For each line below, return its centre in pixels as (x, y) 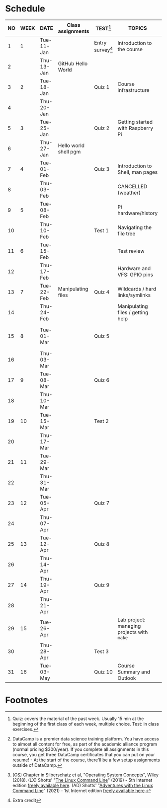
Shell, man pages (138, 172)
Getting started (135, 122)
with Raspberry (135, 128)
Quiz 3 (102, 169)
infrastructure (134, 90)
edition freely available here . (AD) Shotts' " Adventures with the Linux (83, 786)
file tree (126, 234)
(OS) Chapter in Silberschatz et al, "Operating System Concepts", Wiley (85, 775)
